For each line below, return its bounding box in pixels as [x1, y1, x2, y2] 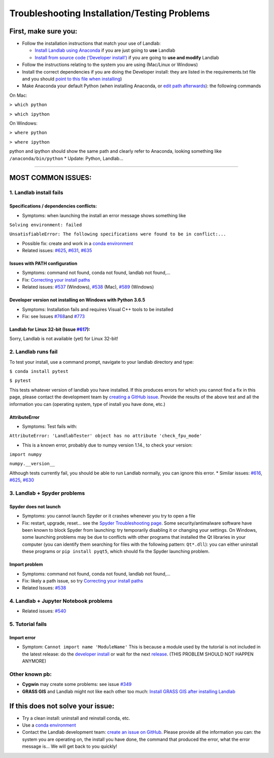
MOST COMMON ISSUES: [9, 174, 92, 182]
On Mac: [9, 92, 27, 98]
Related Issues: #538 [22, 585, 66, 591]
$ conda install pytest [9, 368, 68, 374]
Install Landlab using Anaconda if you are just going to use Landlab [35, 47, 176, 53]
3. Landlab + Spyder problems [9, 490, 85, 497]
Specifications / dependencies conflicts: [9, 203, 97, 209]
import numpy [9, 452, 42, 458]
